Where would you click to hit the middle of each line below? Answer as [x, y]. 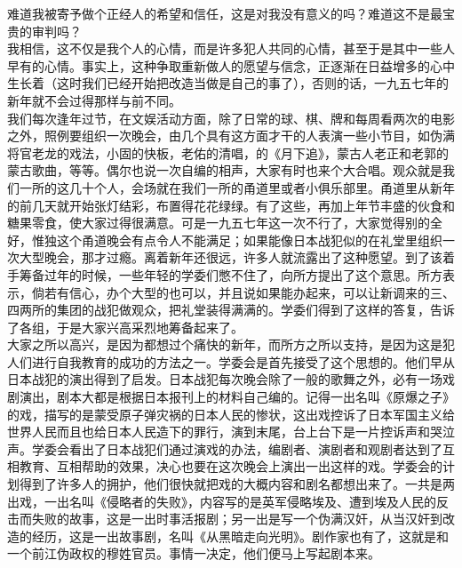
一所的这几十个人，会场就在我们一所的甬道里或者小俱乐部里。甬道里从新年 [237, 187]
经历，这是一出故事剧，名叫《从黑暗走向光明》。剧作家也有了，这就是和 [240, 536]
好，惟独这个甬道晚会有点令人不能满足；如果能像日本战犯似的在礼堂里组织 [225, 240]
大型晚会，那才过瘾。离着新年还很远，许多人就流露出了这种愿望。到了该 [231, 257]
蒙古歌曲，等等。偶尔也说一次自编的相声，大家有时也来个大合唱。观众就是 [225, 170]
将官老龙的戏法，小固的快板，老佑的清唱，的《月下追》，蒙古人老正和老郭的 [228, 152]
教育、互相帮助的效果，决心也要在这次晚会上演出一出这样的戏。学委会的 [231, 466]
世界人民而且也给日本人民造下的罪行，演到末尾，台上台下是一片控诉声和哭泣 [231, 432]
